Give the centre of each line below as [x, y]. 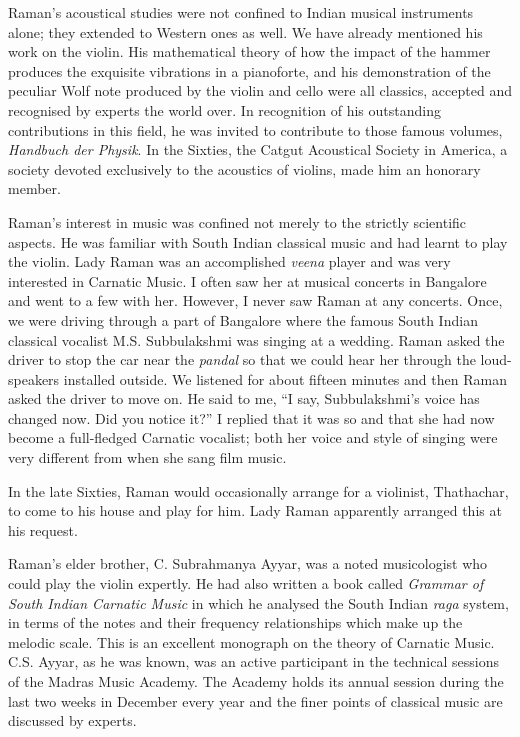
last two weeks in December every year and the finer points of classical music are [255, 700]
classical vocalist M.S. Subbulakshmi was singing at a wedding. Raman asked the [256, 339]
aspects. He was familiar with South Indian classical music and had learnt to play [258, 241]
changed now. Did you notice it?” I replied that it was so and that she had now [251, 417]
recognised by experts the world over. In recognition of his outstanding [224, 109]
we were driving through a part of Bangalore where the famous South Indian [243, 319]
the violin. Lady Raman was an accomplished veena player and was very [229, 261]
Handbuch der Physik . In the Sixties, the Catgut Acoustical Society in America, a [258, 149]
